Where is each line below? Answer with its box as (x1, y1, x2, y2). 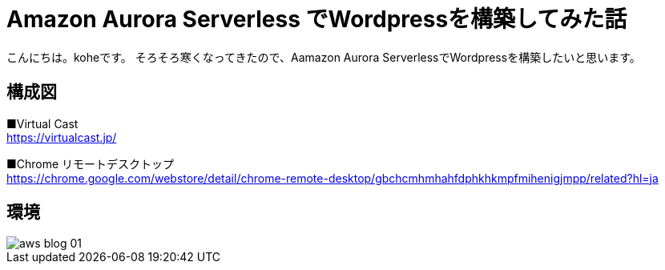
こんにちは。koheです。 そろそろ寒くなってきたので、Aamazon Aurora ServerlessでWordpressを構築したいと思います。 (6, 50, 641, 64)
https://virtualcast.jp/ (6, 130, 117, 144)
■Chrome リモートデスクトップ (6, 156, 175, 171)
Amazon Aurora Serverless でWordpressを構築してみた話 (6, 6, 627, 33)
